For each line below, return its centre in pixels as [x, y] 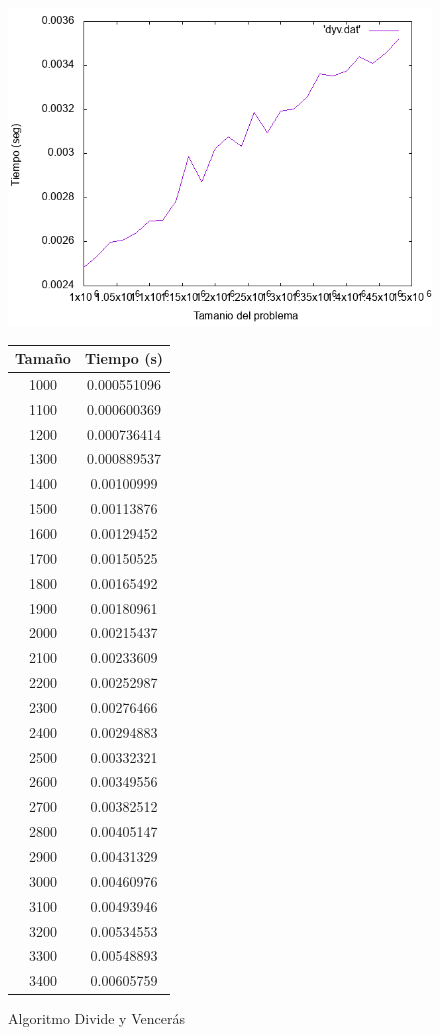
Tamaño [43, 358]
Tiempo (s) [124, 358]
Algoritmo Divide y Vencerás [96, 1018]
